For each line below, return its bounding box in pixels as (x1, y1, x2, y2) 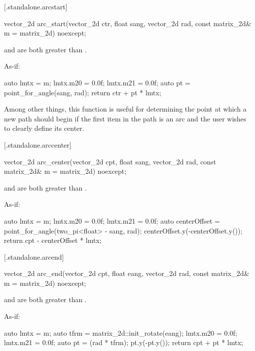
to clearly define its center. (4, 123, 84, 133)
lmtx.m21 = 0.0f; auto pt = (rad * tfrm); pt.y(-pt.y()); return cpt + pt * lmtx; (4, 337, 243, 348)
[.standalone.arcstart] (4, 1, 68, 11)
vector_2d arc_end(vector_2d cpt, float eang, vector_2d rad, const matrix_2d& (4, 268, 250, 278)
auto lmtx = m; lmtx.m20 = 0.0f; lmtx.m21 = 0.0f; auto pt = (4, 77, 190, 87)
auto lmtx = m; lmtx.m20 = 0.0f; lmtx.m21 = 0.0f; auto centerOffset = (4, 215, 220, 226)
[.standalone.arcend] (4, 251, 64, 262)
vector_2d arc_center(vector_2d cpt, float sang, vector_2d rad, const (4, 156, 217, 166)
